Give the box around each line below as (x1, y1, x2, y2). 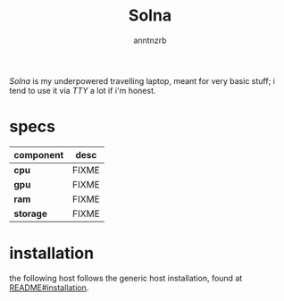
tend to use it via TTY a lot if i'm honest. (9, 85, 156, 96)
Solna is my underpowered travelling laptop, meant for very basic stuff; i (9, 75, 275, 86)
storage (13, 207, 47, 220)
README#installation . (9, 282, 89, 293)
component (13, 148, 64, 161)
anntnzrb (133, 35, 167, 46)
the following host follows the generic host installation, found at (9, 272, 243, 283)
